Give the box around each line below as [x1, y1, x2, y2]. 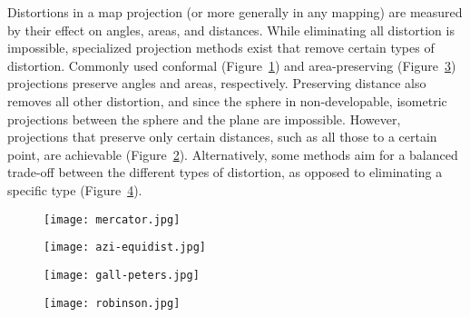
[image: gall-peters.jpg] [44, 268, 200, 282]
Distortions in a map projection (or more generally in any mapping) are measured [7, 3, 463, 21]
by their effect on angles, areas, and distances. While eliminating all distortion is [7, 20, 455, 39]
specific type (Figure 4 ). [7, 180, 142, 199]
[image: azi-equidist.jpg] [44, 241, 206, 254]
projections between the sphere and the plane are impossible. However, [7, 109, 401, 128]
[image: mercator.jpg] [44, 213, 181, 226]
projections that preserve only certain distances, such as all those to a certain [7, 127, 437, 146]
